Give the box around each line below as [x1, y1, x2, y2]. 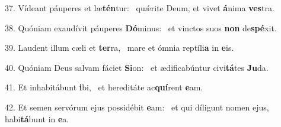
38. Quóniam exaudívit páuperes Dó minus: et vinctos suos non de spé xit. [5, 21, 277, 34]
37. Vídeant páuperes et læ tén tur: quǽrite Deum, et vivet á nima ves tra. [5, 2, 274, 14]
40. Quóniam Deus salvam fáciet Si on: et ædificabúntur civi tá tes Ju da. [5, 61, 269, 73]
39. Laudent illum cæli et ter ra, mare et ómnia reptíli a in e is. [5, 41, 234, 54]
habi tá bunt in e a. [5, 112, 69, 125]
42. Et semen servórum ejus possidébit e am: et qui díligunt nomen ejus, [5, 100, 269, 113]
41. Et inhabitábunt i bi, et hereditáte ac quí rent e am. [5, 81, 203, 93]
